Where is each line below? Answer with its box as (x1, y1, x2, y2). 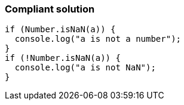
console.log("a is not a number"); (14, 34, 182, 44)
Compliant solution (5, 3, 95, 15)
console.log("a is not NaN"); (14, 63, 156, 73)
